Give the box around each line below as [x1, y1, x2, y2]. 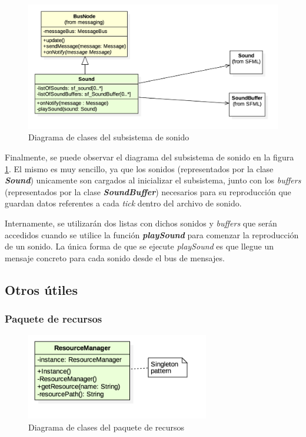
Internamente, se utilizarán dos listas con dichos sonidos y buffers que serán [5, 216, 277, 229]
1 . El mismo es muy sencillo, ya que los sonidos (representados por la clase [5, 162, 274, 175]
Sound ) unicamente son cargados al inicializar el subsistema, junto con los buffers [5, 174, 301, 186]
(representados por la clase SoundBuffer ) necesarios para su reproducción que [5, 185, 291, 198]
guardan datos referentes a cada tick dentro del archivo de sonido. [5, 197, 242, 209]
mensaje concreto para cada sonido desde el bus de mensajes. [5, 251, 225, 264]
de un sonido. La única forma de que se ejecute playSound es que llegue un [5, 240, 274, 252]
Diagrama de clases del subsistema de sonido [28, 131, 189, 143]
